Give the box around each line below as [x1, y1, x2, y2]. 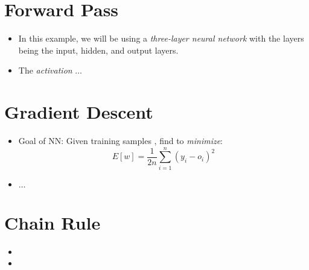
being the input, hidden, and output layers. [18, 43, 179, 56]
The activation [18, 64, 72, 77]
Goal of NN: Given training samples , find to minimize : [18, 134, 223, 147]
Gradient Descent [4, 99, 153, 124]
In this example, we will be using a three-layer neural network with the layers [18, 32, 304, 45]
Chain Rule [4, 210, 101, 234]
